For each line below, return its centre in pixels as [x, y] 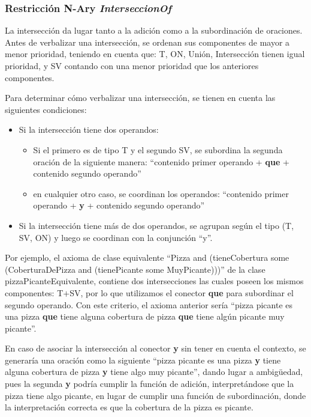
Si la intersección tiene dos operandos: [89, 129]
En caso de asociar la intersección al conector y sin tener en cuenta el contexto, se [155, 348]
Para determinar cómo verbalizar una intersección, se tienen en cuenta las [140, 98]
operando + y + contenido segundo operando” [119, 205]
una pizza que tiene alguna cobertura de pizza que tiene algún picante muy [145, 316]
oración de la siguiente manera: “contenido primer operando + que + [161, 161]
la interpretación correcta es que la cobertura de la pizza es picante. [129, 407]
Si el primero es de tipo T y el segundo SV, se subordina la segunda [158, 149]
